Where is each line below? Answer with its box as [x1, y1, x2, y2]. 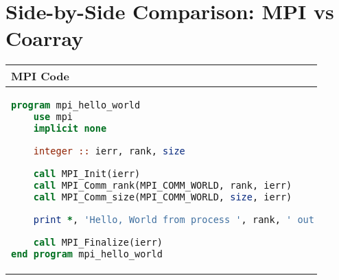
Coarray [5, 24, 84, 52]
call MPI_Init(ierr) [33, 168, 141, 180]
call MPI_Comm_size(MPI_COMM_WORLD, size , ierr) [33, 191, 292, 203]
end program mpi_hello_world [11, 248, 163, 260]
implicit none [33, 123, 107, 135]
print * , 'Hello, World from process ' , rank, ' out [33, 214, 314, 226]
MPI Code [11, 68, 69, 84]
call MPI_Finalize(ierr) [33, 237, 163, 248]
